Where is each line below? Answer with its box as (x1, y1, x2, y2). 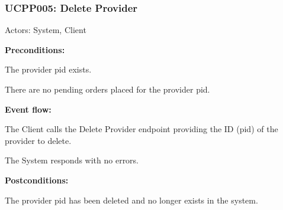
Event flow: (5, 103, 52, 115)
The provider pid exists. (5, 63, 92, 76)
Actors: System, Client (5, 24, 86, 36)
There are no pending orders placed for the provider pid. (5, 83, 210, 95)
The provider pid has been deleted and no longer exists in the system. (5, 193, 258, 206)
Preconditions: (5, 43, 65, 55)
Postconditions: (5, 173, 69, 186)
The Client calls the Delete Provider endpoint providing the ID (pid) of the (5, 123, 278, 135)
